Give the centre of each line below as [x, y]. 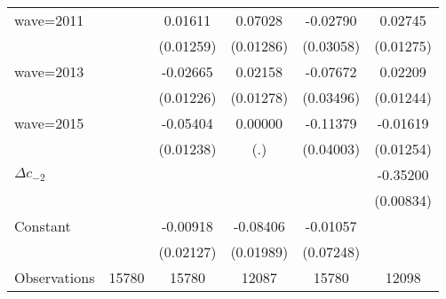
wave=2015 [49, 123]
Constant [43, 226]
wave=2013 [49, 71]
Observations [55, 277]
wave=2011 [49, 20]
